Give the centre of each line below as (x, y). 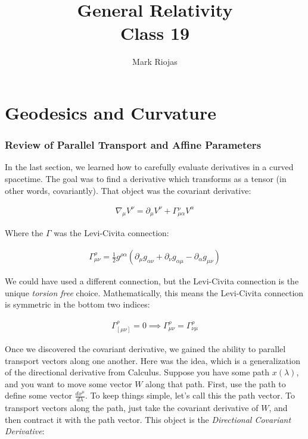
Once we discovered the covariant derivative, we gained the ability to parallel (145, 349)
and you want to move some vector (69, 383)
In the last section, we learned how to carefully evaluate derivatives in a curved (149, 167)
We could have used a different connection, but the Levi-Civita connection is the (152, 281)
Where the (24, 233)
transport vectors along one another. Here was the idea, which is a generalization (153, 360)
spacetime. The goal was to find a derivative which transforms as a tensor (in (146, 178)
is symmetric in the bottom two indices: (77, 304)
